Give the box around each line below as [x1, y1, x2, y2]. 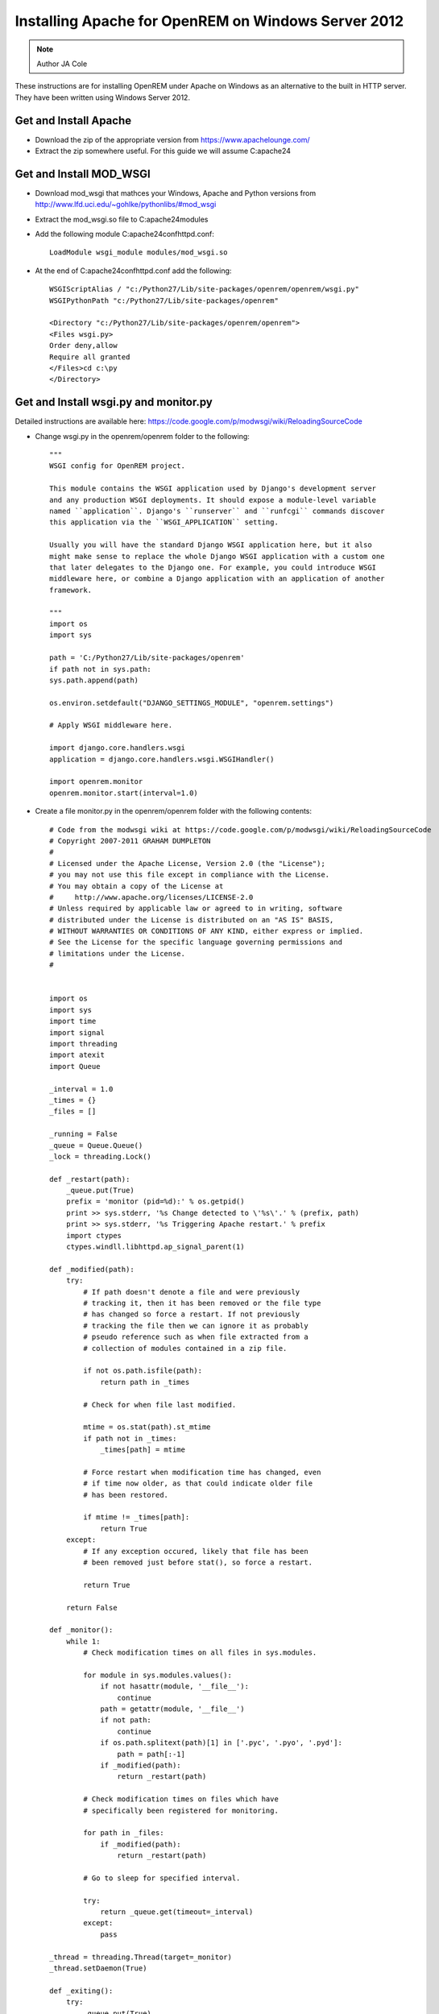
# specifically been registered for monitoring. [83, 1805, 280, 1815]
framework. [49, 585, 93, 595]
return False [65, 1603, 118, 1612]
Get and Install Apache [14, 114, 132, 127]
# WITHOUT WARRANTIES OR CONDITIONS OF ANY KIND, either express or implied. [49, 926, 364, 936]
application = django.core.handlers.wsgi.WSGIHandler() [49, 754, 275, 764]
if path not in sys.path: [49, 665, 152, 673]
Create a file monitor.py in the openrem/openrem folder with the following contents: [35, 806, 313, 816]
